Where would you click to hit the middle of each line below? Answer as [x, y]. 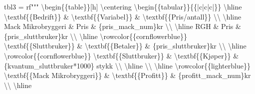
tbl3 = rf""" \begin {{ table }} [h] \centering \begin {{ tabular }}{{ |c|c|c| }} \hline [123, 6]
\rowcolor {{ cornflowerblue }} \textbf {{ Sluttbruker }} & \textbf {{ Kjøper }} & [122, 55]
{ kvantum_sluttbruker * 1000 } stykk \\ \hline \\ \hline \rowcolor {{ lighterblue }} [127, 65]
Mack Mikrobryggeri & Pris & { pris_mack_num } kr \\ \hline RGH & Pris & [123, 26]
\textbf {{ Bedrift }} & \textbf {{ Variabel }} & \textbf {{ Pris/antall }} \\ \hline [123, 16]
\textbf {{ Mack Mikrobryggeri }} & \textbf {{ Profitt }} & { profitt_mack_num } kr [127, 75]
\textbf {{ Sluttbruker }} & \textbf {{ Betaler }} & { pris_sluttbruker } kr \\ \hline [125, 46]
